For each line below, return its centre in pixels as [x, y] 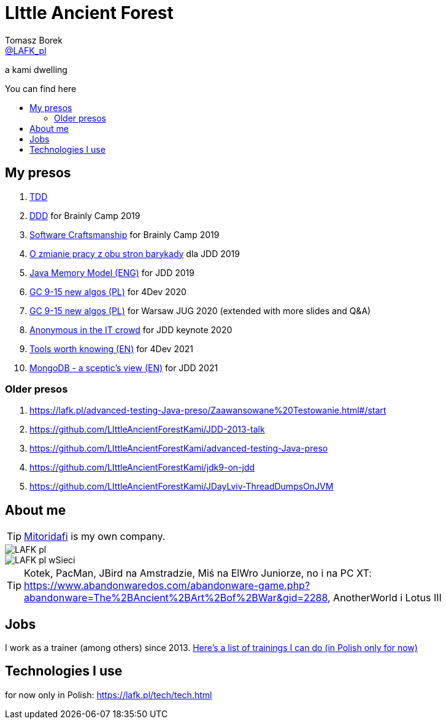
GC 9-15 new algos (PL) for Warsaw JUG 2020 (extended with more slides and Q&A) [200, 310]
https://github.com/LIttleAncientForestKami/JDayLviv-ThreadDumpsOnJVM [182, 487]
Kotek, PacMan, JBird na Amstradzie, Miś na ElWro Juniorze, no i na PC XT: [198, 573]
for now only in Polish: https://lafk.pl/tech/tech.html [109, 695]
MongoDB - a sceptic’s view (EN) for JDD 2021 [124, 368]
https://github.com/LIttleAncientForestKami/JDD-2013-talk [147, 429]
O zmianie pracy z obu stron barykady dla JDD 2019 [135, 253]
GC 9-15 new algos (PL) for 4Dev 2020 [108, 291]
